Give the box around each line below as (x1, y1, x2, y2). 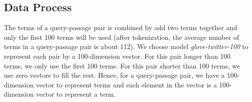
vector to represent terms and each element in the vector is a (36, 79, 217, 89)
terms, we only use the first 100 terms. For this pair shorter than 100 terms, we (4, 60, 240, 70)
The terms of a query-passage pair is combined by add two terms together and (4, 22, 237, 33)
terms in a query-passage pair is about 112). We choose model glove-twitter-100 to (4, 41, 249, 51)
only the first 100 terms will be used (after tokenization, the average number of (4, 32, 239, 42)
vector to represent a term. (36, 89, 116, 99)
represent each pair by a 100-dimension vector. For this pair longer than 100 (4, 51, 231, 61)
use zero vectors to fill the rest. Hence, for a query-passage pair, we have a (4, 70, 225, 80)
